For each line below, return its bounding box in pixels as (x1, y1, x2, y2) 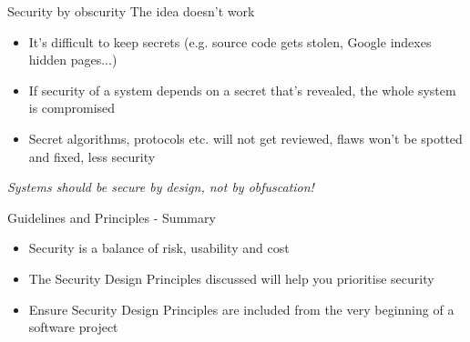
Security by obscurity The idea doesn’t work (7, 2, 255, 20)
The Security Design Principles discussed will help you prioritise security (28, 268, 434, 287)
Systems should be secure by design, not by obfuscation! (7, 177, 314, 196)
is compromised (28, 98, 116, 117)
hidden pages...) (28, 50, 117, 69)
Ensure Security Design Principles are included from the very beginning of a (28, 299, 455, 318)
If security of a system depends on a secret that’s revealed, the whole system (28, 80, 456, 99)
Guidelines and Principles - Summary (7, 207, 216, 226)
